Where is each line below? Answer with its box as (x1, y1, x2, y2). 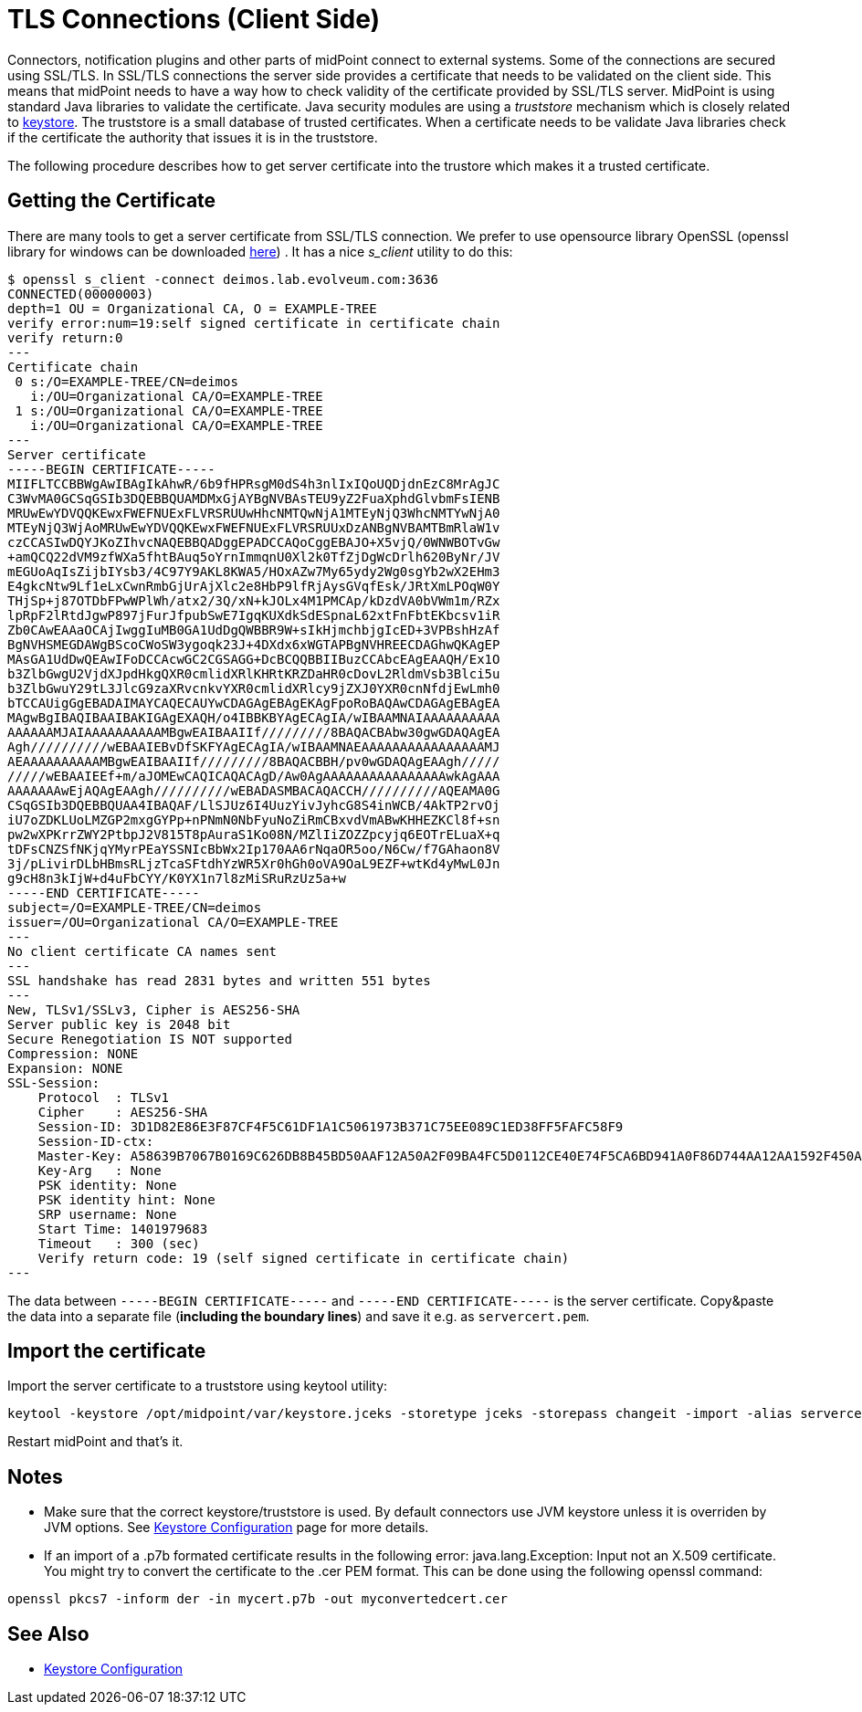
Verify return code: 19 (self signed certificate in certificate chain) (37, 1250, 570, 1266)
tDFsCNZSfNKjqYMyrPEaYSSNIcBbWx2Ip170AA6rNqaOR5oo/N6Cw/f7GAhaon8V (7, 841, 500, 856)
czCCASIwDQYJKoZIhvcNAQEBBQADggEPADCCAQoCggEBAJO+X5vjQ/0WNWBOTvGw (7, 534, 500, 550)
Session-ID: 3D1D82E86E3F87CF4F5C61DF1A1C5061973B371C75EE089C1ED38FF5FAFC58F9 (37, 1119, 624, 1134)
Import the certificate (7, 1339, 206, 1363)
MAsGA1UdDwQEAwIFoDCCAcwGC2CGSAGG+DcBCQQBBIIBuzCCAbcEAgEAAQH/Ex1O (7, 651, 500, 667)
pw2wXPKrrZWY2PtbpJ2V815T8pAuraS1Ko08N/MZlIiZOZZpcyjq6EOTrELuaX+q (7, 826, 500, 842)
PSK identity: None (37, 1177, 177, 1192)
